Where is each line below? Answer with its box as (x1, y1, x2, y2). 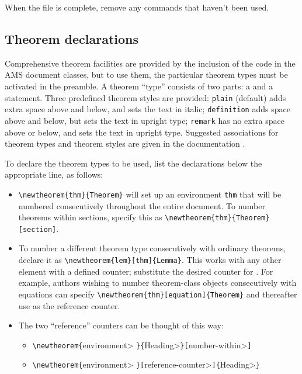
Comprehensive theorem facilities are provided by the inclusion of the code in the (5, 57, 296, 69)
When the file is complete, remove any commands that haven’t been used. (5, 1, 269, 13)
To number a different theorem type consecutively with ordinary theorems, (18, 242, 286, 254)
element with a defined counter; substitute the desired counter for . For (18, 265, 273, 277)
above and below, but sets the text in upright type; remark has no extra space (5, 114, 284, 126)
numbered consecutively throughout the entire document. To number (18, 199, 265, 212)
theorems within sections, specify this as (18, 211, 162, 223)
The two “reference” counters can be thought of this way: (18, 319, 224, 331)
